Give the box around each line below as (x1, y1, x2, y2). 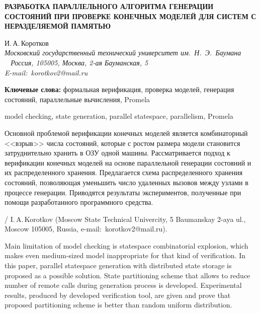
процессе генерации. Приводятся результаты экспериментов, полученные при (5, 187, 241, 197)
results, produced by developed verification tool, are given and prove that (5, 289, 231, 300)
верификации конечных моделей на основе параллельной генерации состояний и (5, 157, 251, 168)
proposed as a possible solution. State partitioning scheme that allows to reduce (5, 270, 250, 280)
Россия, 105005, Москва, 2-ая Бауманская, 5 (11, 57, 148, 67)
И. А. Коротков (5, 37, 49, 48)
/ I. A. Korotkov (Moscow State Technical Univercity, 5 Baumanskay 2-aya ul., (5, 213, 246, 224)
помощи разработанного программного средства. (5, 197, 153, 207)
